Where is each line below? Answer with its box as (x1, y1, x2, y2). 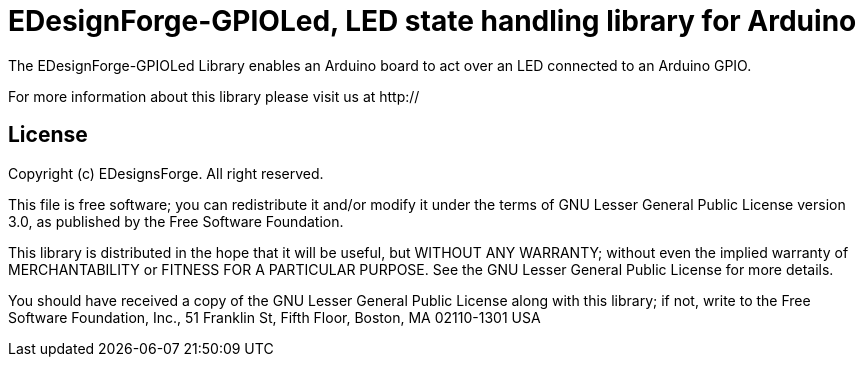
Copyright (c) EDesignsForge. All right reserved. (8, 164, 324, 182)
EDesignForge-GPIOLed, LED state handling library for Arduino (8, 4, 857, 38)
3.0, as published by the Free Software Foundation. (8, 212, 344, 230)
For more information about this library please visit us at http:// (8, 87, 420, 105)
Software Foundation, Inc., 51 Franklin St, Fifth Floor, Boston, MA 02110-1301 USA (8, 308, 541, 326)
